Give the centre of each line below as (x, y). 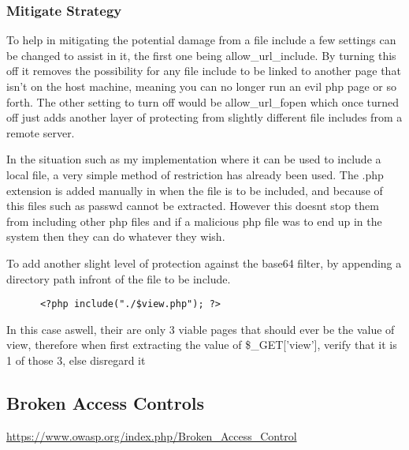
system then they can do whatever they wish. (116, 236)
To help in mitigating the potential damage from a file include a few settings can (201, 40)
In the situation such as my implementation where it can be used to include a (194, 159)
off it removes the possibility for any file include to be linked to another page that (204, 71)
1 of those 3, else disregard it (76, 360)
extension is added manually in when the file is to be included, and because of (195, 190)
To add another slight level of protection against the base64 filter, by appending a (204, 262)
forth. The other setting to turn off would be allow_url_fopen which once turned (203, 101)
